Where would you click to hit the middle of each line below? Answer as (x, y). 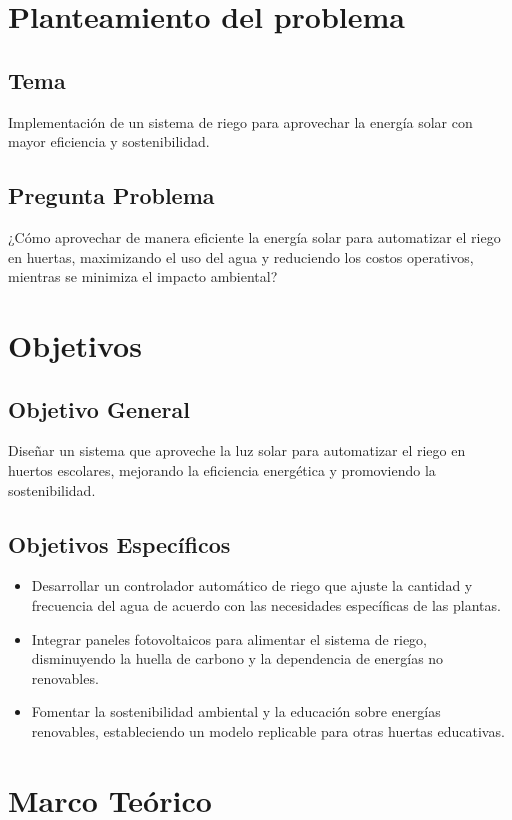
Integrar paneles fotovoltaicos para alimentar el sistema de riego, (229, 638)
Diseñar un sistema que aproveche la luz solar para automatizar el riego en (237, 450)
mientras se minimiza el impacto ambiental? (143, 276)
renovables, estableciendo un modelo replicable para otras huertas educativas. (268, 730)
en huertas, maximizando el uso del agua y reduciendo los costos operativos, (241, 256)
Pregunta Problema (111, 195)
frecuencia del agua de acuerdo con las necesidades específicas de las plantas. (266, 604)
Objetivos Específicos (119, 543)
